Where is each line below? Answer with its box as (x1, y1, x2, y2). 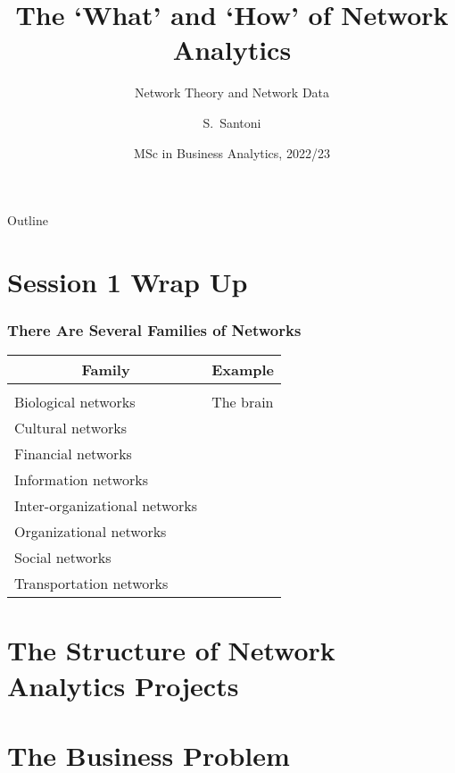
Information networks (14, 469, 148, 491)
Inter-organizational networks (14, 495, 198, 517)
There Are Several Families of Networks (7, 318, 302, 340)
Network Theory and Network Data (134, 83, 330, 102)
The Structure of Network (7, 632, 335, 668)
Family (81, 359, 130, 381)
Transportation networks (14, 573, 169, 594)
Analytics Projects (7, 667, 239, 703)
